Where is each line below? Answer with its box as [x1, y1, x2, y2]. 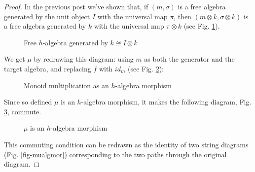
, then [174, 11, 191, 21]
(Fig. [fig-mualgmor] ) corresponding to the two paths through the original [4, 149, 227, 159]
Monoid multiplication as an [24, 80, 109, 90]
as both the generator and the [144, 54, 235, 64]
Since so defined [4, 97, 52, 107]
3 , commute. [4, 106, 41, 116]
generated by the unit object [4, 11, 90, 21]
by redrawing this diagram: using [34, 54, 134, 64]
